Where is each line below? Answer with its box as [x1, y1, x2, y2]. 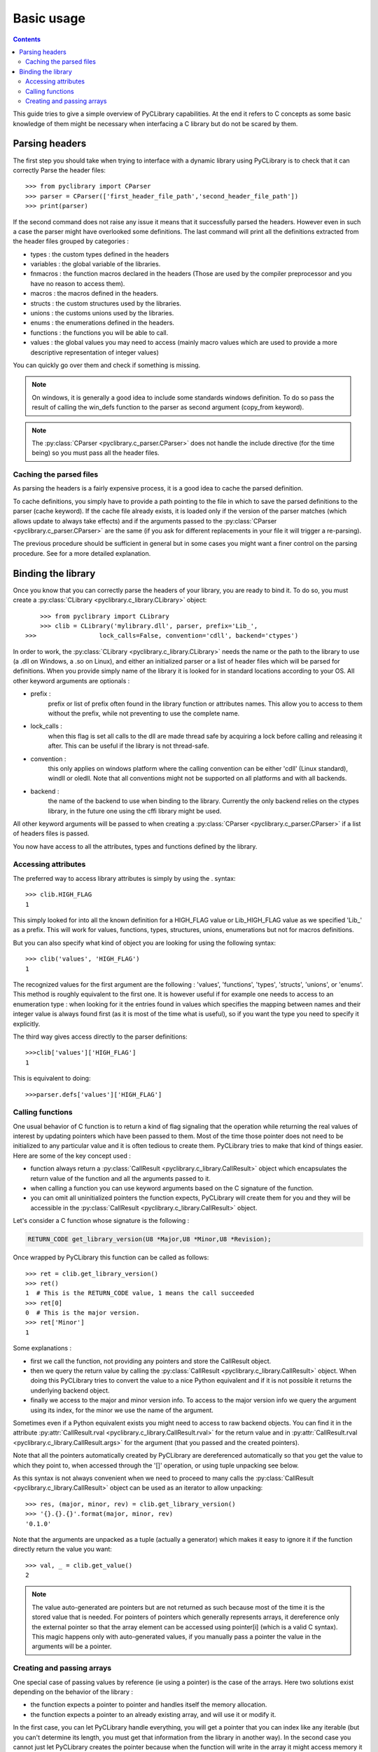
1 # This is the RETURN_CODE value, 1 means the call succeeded [25, 1289, 255, 1297]
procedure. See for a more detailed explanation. [13, 549, 151, 557]
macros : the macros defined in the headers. [30, 289, 159, 298]
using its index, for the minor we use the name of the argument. [30, 1406, 213, 1414]
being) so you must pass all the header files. [31, 449, 160, 457]
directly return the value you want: [13, 1545, 112, 1554]
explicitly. [13, 1020, 41, 1028]
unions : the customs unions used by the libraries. [30, 309, 174, 317]
